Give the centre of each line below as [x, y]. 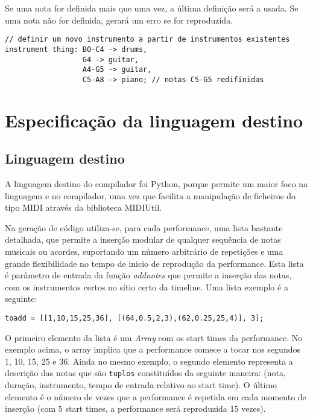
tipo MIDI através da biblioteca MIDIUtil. [83, 207]
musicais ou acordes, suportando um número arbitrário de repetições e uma [144, 251]
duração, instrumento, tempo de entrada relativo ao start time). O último [141, 385]
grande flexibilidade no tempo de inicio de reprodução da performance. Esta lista [154, 263]
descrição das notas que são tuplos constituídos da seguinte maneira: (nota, [145, 373]
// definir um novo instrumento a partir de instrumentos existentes [147, 40]
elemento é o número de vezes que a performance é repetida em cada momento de [156, 396]
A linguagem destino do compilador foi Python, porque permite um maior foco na [156, 184]
